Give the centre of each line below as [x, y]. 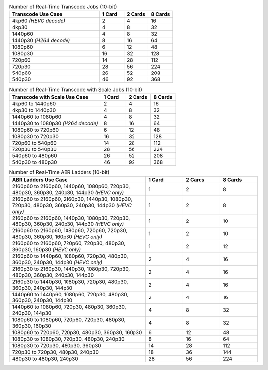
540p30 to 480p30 [34, 162]
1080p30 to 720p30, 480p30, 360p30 [57, 346]
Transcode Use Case [37, 14]
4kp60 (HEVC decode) [39, 21]
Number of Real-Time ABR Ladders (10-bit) [59, 172]
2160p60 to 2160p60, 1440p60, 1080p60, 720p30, [71, 186]
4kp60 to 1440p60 [34, 103]
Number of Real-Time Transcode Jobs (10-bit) [63, 7]
